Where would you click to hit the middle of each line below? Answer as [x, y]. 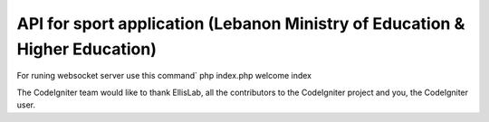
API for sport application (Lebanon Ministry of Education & [241, 23]
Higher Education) [87, 49]
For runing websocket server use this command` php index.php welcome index [164, 76]
